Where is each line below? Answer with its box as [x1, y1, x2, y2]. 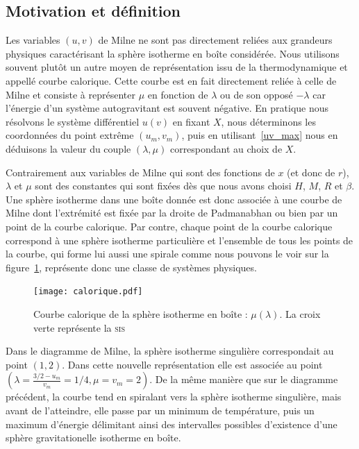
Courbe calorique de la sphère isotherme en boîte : [33, 306, 248, 321]
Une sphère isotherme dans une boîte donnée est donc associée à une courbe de [6, 192, 342, 206]
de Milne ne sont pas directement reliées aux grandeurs [98, 33, 333, 47]
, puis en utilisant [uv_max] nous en [181, 128, 338, 142]
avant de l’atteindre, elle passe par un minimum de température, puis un [6, 403, 315, 417]
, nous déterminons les [221, 114, 316, 128]
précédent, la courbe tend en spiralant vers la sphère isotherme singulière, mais [6, 389, 342, 404]
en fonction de [147, 87, 208, 101]
